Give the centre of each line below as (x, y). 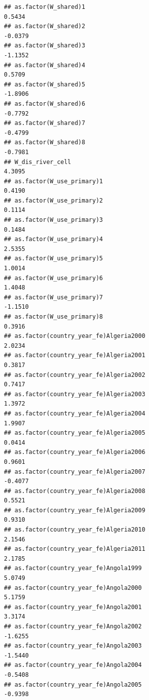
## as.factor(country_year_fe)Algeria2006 (75, 452)
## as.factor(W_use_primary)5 (54, 259)
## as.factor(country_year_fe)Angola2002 (73, 626)
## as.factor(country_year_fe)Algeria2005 (75, 433)
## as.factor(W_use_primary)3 (54, 220)
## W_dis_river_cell (38, 162)
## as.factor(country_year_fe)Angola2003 (73, 646)
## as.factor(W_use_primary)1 (54, 181)
